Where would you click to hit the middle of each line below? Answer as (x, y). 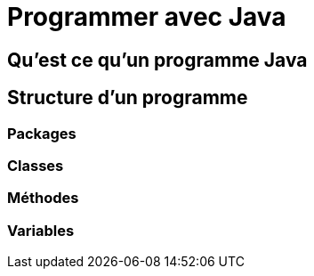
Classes (36, 165)
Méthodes (43, 198)
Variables (41, 230)
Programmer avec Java (147, 17)
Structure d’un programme (128, 98)
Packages (42, 133)
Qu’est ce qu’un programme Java (157, 60)
